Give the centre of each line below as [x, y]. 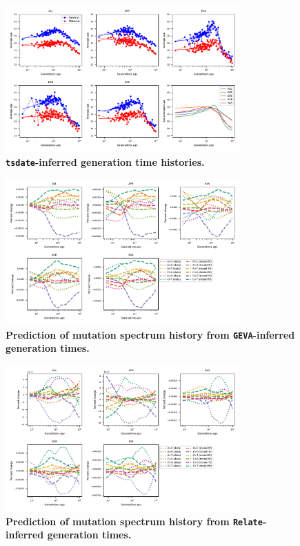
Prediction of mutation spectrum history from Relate [134, 521]
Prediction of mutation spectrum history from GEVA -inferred [150, 334]
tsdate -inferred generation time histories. [105, 161]
